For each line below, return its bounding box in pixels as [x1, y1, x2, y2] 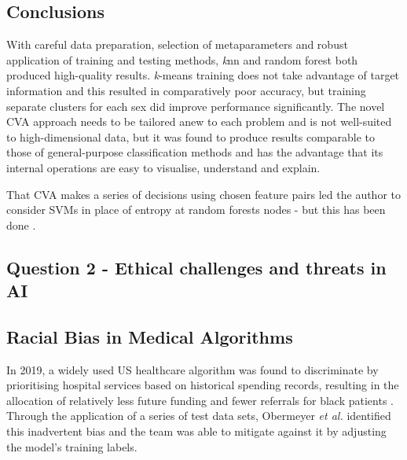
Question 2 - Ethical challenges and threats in [6, 255, 387, 279]
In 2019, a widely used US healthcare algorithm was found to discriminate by [6, 361, 379, 377]
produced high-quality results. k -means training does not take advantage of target [6, 67, 400, 83]
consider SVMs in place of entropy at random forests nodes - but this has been [6, 201, 386, 218]
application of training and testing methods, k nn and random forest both [6, 51, 358, 68]
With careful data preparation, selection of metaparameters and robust [6, 36, 348, 53]
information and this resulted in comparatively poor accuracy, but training [6, 82, 366, 98]
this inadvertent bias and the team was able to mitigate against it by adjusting [6, 423, 387, 440]
